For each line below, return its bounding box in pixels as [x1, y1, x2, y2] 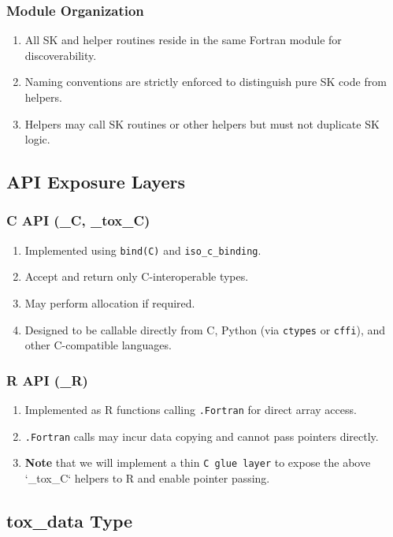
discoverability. [24, 47, 97, 63]
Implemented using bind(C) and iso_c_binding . [24, 241, 261, 258]
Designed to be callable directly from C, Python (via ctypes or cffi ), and [24, 321, 386, 337]
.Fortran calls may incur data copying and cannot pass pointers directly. [24, 427, 379, 444]
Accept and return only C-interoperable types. [24, 268, 249, 285]
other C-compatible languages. [24, 337, 172, 353]
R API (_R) [6, 370, 88, 390]
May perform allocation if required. [24, 295, 195, 311]
